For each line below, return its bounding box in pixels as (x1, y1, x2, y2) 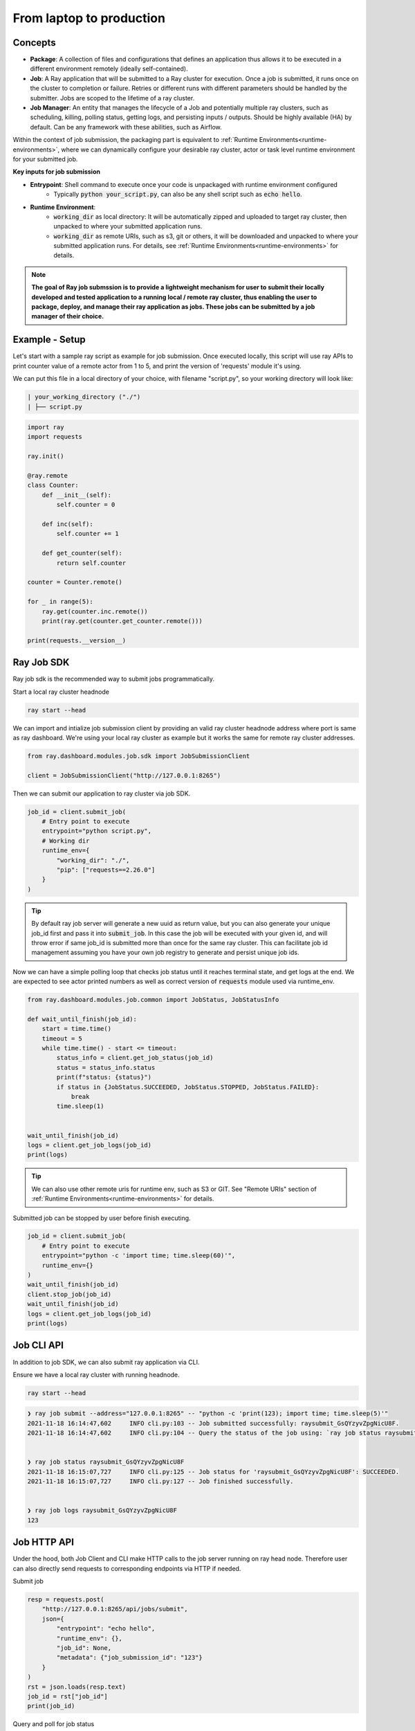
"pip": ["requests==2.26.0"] (56, 866, 156, 874)
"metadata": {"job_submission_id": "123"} (56, 1653, 203, 1662)
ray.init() (27, 452, 64, 460)
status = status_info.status (56, 1064, 156, 1071)
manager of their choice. (31, 312, 104, 321)
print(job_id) (27, 1702, 75, 1710)
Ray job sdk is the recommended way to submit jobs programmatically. (12, 675, 214, 683)
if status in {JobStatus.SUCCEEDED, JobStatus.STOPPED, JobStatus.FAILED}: (56, 1083, 320, 1091)
